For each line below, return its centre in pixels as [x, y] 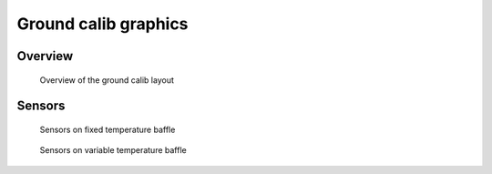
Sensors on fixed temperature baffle [108, 129]
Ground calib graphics [102, 24]
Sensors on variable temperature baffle [113, 150]
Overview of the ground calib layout [107, 80]
